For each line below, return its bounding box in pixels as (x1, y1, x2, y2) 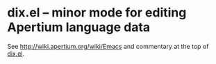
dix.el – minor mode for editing (7, 5, 187, 21)
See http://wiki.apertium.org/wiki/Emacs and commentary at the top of (7, 42, 209, 50)
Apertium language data (7, 19, 151, 35)
